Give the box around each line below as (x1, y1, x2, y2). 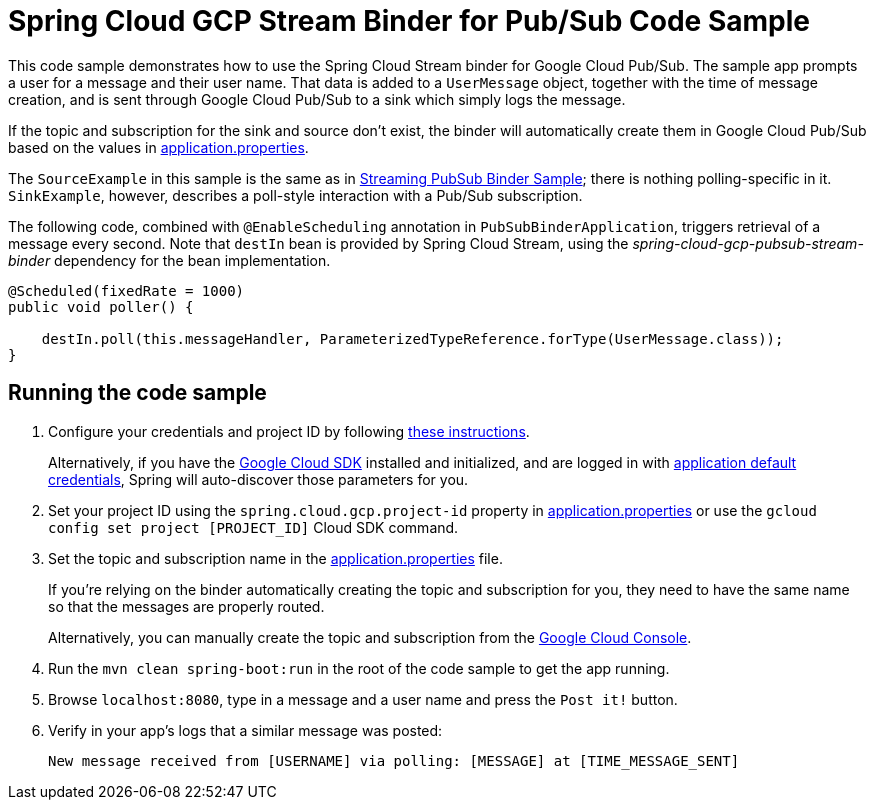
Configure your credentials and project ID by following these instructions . (48, 422, 530, 440)
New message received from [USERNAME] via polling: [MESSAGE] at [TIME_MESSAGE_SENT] (48, 752, 740, 769)
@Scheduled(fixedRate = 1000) (8, 282, 245, 299)
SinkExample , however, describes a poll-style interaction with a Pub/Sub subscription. (8, 186, 583, 204)
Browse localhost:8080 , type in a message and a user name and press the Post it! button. (48, 690, 678, 708)
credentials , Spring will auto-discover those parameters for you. (48, 470, 469, 488)
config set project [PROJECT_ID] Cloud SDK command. (48, 518, 459, 536)
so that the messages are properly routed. (48, 597, 325, 615)
